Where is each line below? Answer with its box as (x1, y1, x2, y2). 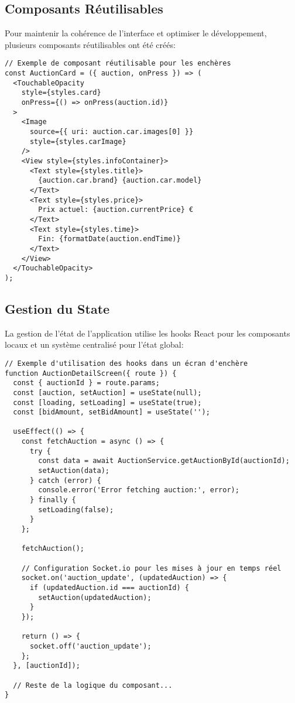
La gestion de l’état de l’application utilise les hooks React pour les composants (5, 327, 290, 339)
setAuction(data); (38, 467, 109, 475)
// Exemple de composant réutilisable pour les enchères (5, 59, 231, 68)
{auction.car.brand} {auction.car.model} (38, 176, 202, 185)
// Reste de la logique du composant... (13, 681, 173, 690)
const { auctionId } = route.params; (13, 379, 160, 387)
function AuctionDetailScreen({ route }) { (5, 369, 177, 378)
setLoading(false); (38, 505, 114, 514)
